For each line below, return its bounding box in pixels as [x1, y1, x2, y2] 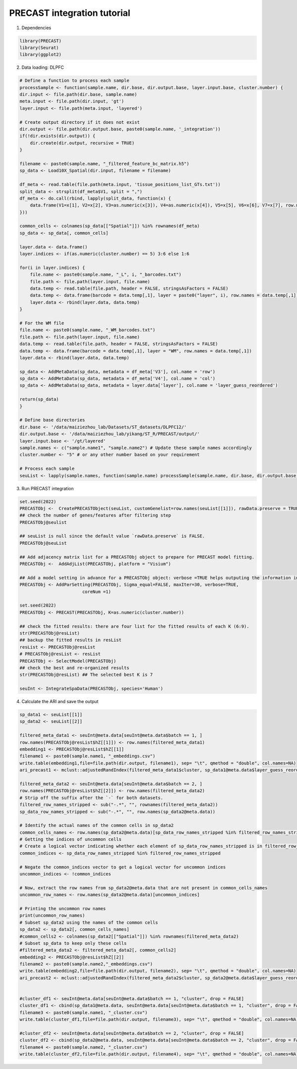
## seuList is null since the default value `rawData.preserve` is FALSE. [19, 533, 205, 539]
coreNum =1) [82, 589, 111, 594]
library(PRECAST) [19, 38, 62, 44]
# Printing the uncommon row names [19, 906, 106, 911]
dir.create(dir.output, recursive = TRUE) [30, 140, 135, 146]
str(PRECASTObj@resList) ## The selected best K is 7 [19, 672, 153, 678]
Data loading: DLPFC [21, 64, 64, 70]
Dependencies [21, 25, 51, 31]
